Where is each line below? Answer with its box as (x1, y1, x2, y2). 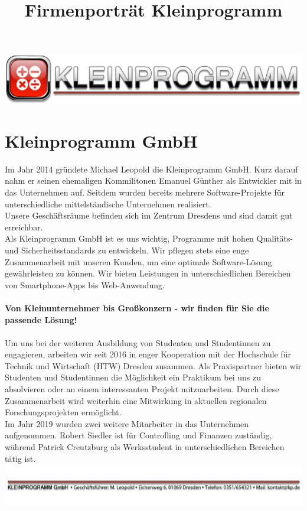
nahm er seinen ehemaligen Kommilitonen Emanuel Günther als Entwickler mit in (5, 174, 302, 187)
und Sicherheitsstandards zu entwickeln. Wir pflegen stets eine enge (5, 243, 249, 256)
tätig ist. (5, 452, 36, 464)
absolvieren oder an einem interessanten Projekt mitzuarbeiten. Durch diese (5, 383, 279, 395)
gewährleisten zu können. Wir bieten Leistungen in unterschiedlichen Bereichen (5, 267, 291, 279)
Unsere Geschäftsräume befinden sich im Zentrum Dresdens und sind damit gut (5, 209, 293, 222)
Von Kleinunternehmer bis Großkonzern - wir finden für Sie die (5, 301, 269, 314)
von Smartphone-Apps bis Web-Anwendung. (5, 278, 165, 291)
